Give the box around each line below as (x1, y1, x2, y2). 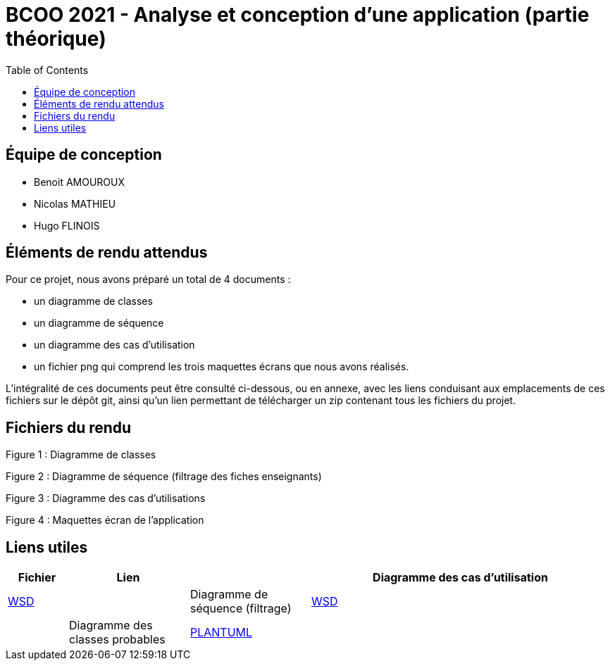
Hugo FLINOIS (34, 219, 100, 232)
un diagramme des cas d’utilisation (34, 339, 195, 351)
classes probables (69, 632, 166, 647)
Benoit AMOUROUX (34, 175, 125, 188)
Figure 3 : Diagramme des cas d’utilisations (6, 492, 206, 505)
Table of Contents (6, 63, 89, 76)
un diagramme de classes (34, 295, 153, 308)
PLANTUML (190, 625, 253, 640)
